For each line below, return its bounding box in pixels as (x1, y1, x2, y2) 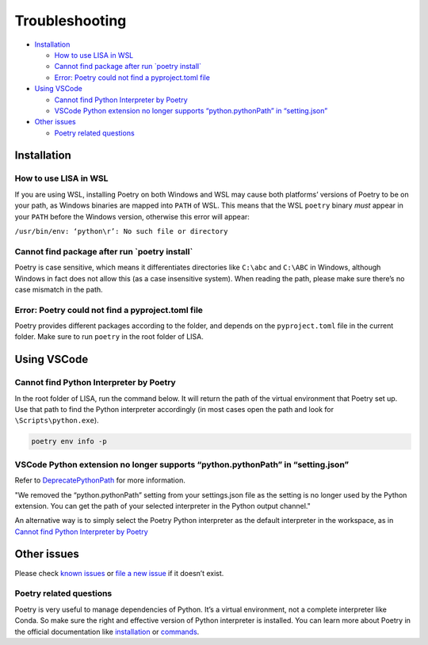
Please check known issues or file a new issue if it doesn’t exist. (14, 568, 224, 578)
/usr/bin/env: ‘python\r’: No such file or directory (14, 227, 228, 235)
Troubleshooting (14, 12, 127, 29)
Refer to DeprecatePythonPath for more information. (14, 475, 185, 485)
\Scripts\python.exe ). (14, 416, 99, 426)
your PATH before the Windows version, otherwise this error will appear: (14, 212, 250, 221)
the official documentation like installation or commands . (14, 627, 200, 636)
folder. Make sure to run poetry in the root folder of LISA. (14, 332, 204, 342)
